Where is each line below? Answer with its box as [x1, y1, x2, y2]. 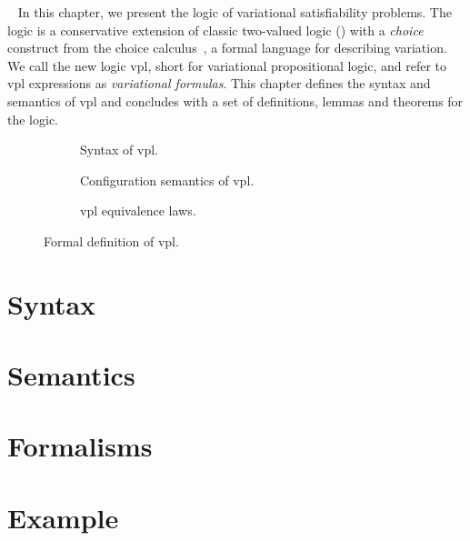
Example [7, 498, 119, 536]
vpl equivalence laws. [80, 201, 196, 220]
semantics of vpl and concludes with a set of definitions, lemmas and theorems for [7, 91, 464, 110]
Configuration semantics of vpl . [80, 170, 255, 189]
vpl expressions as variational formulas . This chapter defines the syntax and [7, 74, 431, 93]
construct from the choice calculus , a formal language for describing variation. [7, 38, 447, 57]
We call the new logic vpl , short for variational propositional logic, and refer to [7, 55, 447, 75]
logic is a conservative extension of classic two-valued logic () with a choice [7, 20, 424, 39]
